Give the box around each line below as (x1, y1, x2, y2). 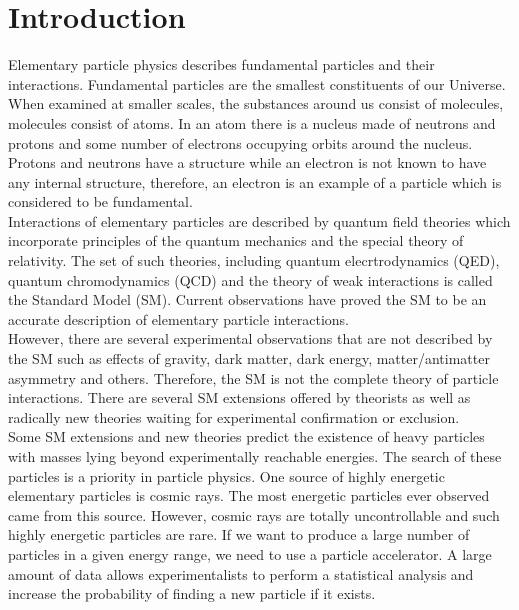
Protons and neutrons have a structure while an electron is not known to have (8, 152, 487, 173)
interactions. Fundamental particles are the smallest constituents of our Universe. (8, 73, 506, 94)
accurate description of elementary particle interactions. (8, 308, 350, 329)
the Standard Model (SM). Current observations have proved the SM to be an (8, 289, 487, 310)
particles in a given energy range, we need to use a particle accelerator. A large (8, 543, 492, 564)
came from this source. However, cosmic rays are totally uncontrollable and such (8, 504, 500, 525)
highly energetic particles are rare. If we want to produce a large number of (8, 524, 470, 545)
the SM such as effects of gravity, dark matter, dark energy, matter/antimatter (8, 348, 490, 369)
